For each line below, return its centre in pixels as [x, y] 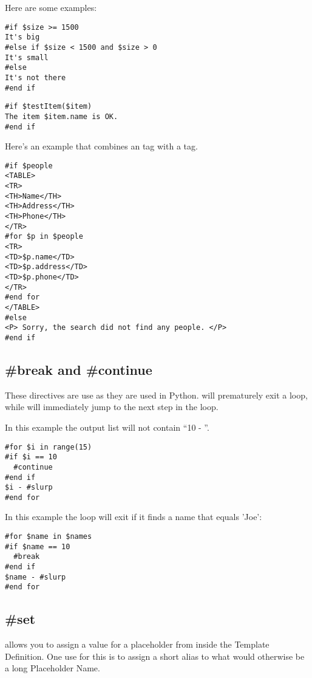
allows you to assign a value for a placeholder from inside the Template [137, 644]
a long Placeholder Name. [53, 668]
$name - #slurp [36, 577]
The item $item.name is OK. [62, 116]
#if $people [29, 166]
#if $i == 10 [31, 457]
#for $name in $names [49, 537]
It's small [27, 57]
